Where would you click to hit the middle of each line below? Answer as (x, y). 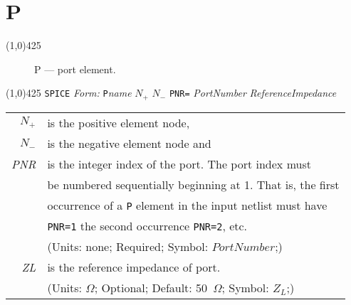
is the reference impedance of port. (134, 267)
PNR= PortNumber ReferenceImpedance (253, 93)
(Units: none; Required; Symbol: (128, 246)
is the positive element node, (119, 122)
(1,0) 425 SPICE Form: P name (69, 93)
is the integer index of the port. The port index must (179, 164)
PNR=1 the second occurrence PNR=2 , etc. (147, 225)
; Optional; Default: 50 (151, 287)
